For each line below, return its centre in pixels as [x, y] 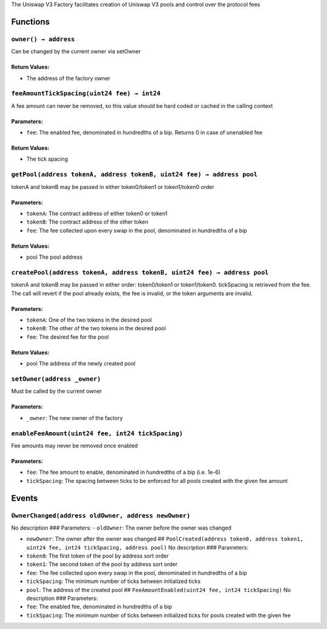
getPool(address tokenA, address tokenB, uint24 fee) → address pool [134, 175]
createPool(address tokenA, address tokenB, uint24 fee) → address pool [140, 272]
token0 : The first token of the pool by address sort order [97, 556]
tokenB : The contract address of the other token [87, 222]
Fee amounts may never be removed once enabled [74, 445]
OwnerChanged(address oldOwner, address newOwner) [101, 515]
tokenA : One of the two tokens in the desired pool [89, 320]
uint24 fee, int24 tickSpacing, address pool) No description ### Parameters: [137, 547]
